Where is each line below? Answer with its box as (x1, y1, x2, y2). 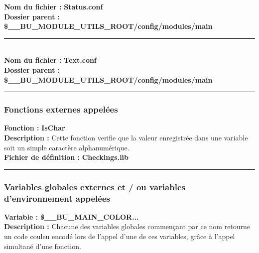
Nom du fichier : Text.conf (4, 55, 97, 65)
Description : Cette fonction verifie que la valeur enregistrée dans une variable (4, 132, 248, 142)
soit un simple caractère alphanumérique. (4, 142, 129, 152)
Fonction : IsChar (4, 123, 65, 133)
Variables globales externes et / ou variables (4, 180, 185, 193)
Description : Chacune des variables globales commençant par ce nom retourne (4, 221, 251, 232)
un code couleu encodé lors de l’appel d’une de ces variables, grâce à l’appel (4, 231, 235, 242)
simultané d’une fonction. (4, 241, 81, 251)
